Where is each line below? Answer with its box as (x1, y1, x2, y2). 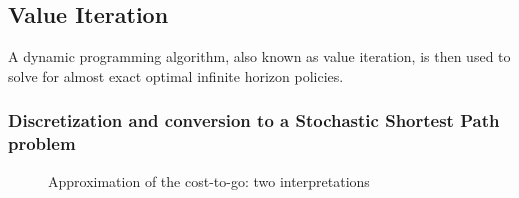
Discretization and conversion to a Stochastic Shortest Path (8, 108, 500, 133)
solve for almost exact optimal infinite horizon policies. (8, 65, 344, 86)
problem (8, 131, 76, 156)
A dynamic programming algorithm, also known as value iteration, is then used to (8, 46, 511, 67)
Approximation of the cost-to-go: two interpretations (48, 170, 370, 191)
